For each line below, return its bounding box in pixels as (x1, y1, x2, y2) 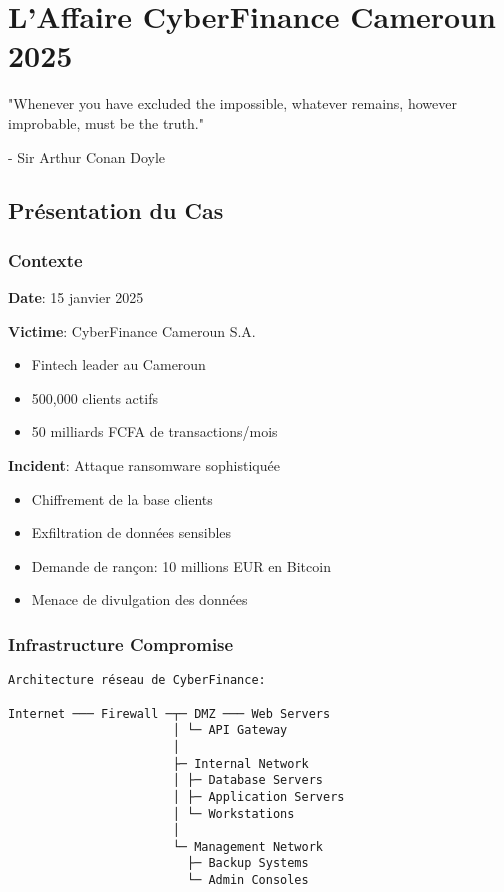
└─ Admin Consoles (186, 873, 309, 888)
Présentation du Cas (8, 195, 224, 226)
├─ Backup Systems (186, 856, 309, 871)
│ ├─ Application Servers (172, 789, 345, 804)
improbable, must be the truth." (8, 112, 204, 133)
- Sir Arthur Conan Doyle (8, 146, 166, 167)
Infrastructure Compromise (8, 631, 234, 656)
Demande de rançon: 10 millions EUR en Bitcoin (31, 555, 331, 576)
